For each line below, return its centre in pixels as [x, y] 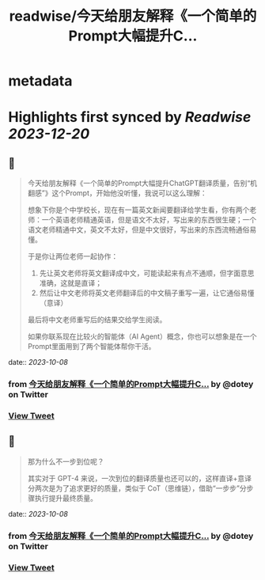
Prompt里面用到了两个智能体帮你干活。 [91, 347]
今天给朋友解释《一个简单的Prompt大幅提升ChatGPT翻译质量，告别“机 [142, 184]
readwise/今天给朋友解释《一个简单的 [133, 16]
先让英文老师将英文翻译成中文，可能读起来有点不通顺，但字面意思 [147, 273]
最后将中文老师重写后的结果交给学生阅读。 [97, 320]
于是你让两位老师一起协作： [73, 256]
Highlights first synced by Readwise [130, 118]
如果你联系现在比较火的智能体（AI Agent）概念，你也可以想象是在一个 [142, 336]
